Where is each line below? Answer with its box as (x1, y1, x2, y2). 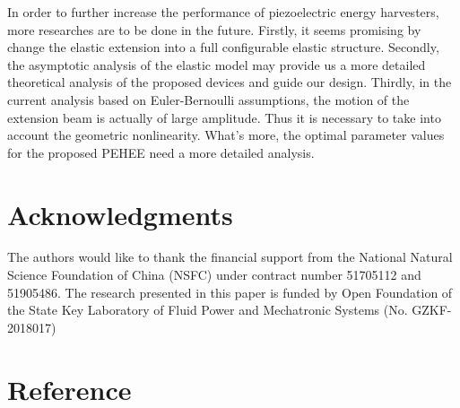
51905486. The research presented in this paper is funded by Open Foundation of (7, 282, 453, 301)
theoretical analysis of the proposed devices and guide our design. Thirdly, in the (7, 73, 452, 91)
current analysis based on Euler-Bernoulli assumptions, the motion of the (7, 90, 410, 109)
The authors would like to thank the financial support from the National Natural (7, 247, 453, 266)
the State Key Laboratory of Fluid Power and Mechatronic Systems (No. (7, 300, 408, 319)
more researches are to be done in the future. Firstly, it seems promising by (7, 20, 421, 39)
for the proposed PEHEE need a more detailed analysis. (7, 143, 315, 161)
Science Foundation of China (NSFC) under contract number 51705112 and (7, 265, 421, 284)
